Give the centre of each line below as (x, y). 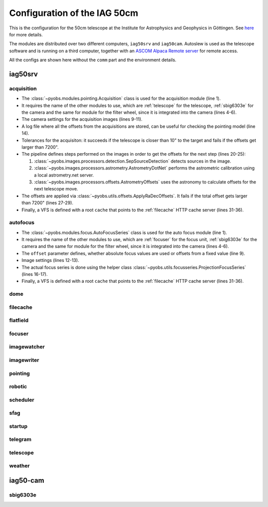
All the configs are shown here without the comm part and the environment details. (93, 60)
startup (18, 426)
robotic (18, 387)
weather (19, 466)
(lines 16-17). (35, 274)
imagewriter (24, 360)
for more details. (26, 34)
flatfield (19, 321)
